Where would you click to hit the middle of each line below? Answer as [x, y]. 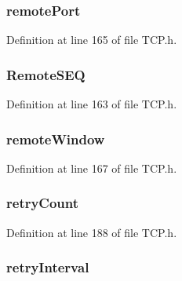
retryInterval [48, 267]
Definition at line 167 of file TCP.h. [92, 168]
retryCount [43, 203]
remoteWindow [56, 139]
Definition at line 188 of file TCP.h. [92, 232]
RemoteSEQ [46, 74]
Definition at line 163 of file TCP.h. [92, 104]
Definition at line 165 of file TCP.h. [92, 40]
